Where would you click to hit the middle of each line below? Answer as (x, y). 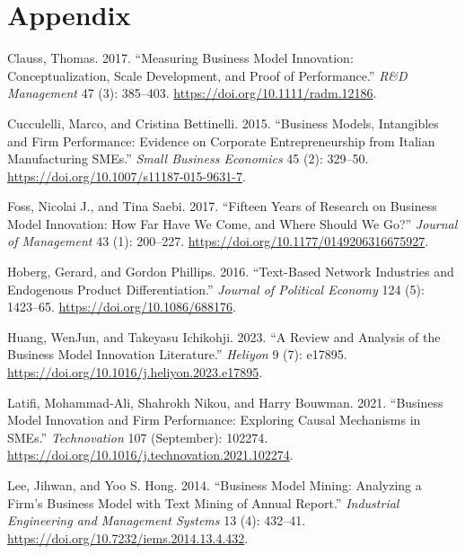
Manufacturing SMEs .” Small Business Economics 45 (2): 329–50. (188, 158)
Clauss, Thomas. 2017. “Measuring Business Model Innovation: (180, 58)
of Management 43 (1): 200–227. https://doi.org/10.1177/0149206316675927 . (218, 241)
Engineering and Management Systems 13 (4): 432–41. (157, 520)
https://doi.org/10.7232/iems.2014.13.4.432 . (128, 537)
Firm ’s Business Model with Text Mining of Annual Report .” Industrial (203, 502)
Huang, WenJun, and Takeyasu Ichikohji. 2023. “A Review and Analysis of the (224, 336)
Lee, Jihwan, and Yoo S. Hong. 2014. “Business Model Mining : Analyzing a (215, 485)
